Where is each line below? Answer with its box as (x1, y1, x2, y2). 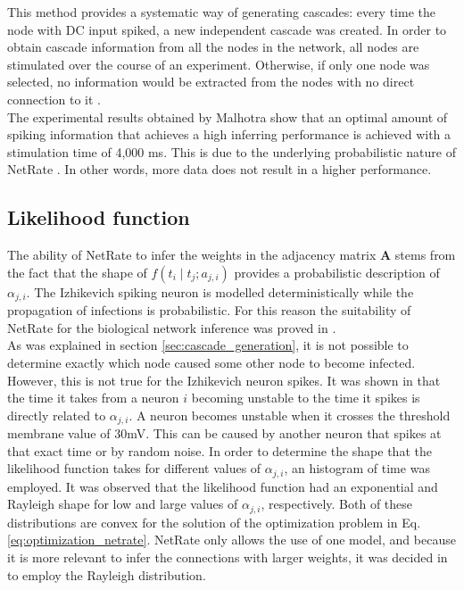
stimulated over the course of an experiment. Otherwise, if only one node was (7, 54, 430, 73)
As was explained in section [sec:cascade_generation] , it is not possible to (7, 336, 409, 354)
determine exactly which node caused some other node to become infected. (7, 353, 416, 371)
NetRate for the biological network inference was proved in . (7, 318, 336, 337)
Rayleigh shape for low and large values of (7, 494, 238, 513)
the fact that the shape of (7, 262, 147, 281)
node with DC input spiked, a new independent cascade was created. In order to (7, 20, 447, 38)
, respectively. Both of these (261, 494, 413, 513)
